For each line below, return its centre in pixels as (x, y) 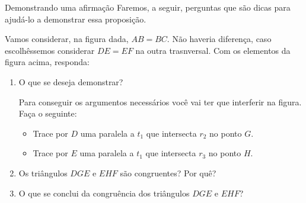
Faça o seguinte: (48, 113)
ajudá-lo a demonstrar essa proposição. (76, 19)
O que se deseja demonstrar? (71, 81)
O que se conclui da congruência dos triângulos (104, 193)
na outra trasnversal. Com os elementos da (213, 50)
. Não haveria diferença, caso (219, 39)
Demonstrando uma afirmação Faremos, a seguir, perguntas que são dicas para (148, 7)
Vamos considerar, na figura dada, (67, 39)
